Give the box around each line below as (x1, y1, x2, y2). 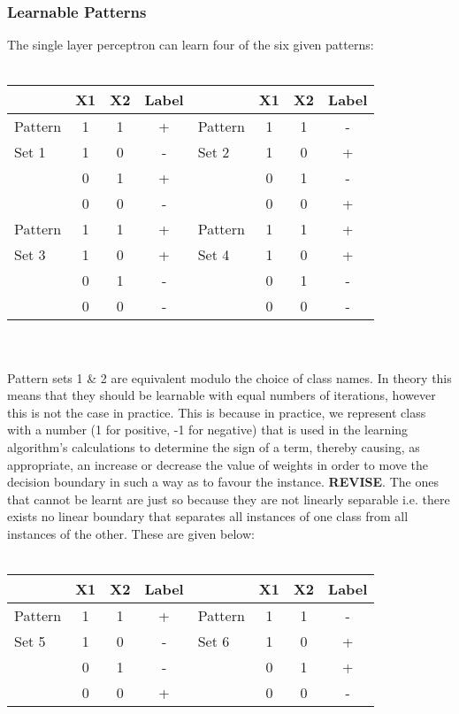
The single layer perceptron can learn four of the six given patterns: (7, 35, 374, 54)
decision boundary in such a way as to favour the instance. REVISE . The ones (7, 472, 439, 491)
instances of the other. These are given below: (7, 524, 255, 542)
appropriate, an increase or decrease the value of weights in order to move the (7, 455, 429, 473)
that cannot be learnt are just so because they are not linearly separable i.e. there (7, 489, 450, 508)
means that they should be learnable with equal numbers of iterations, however (7, 386, 436, 404)
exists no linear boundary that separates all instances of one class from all (7, 507, 409, 526)
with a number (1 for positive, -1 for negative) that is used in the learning (7, 420, 409, 439)
